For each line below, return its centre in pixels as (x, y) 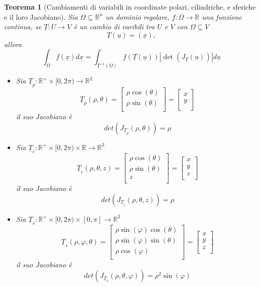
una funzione (222, 16)
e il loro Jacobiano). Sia (41, 16)
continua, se (23, 27)
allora (13, 44)
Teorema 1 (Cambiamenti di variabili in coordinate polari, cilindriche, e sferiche (130, 7)
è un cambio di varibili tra (114, 27)
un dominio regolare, (137, 16)
